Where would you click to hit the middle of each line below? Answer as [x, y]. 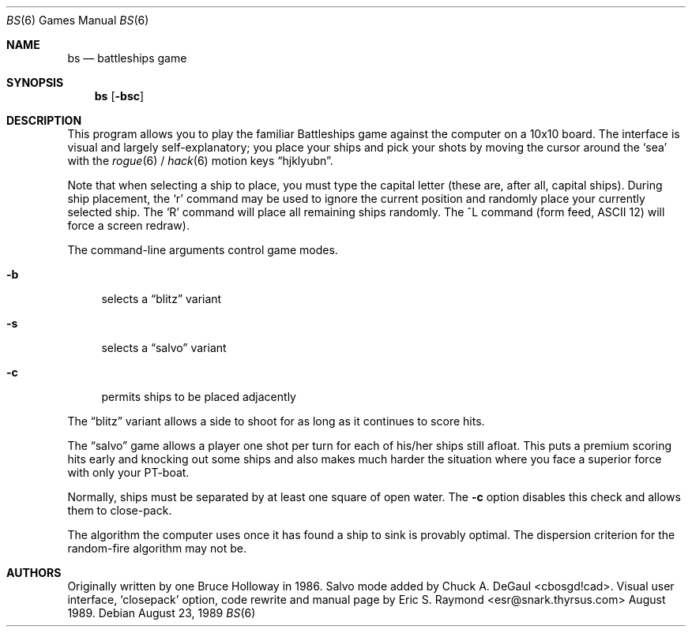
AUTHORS [34, 573]
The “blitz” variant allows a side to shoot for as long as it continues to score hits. [276, 421]
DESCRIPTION [44, 120]
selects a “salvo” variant [164, 348]
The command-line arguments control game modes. [203, 250]
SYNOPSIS [35, 82]
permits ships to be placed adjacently [199, 397]
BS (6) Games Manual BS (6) [78, 20]
